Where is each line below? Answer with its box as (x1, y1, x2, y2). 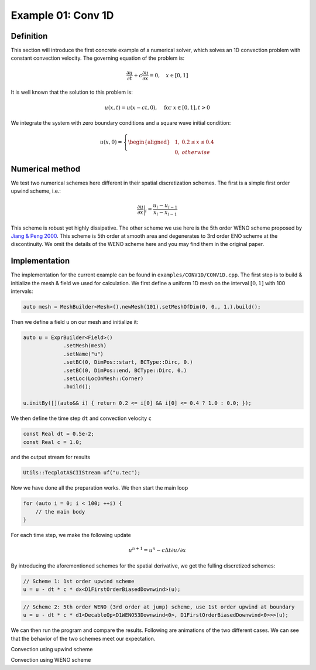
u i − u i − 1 (153, 202, 178, 210)
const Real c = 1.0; (23, 439, 82, 445)
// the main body (35, 508, 85, 515)
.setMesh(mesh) (63, 343, 107, 349)
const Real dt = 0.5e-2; (23, 430, 95, 437)
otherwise (181, 149, 211, 156)
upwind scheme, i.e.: (11, 187, 61, 194)
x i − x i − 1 (153, 209, 177, 217)
